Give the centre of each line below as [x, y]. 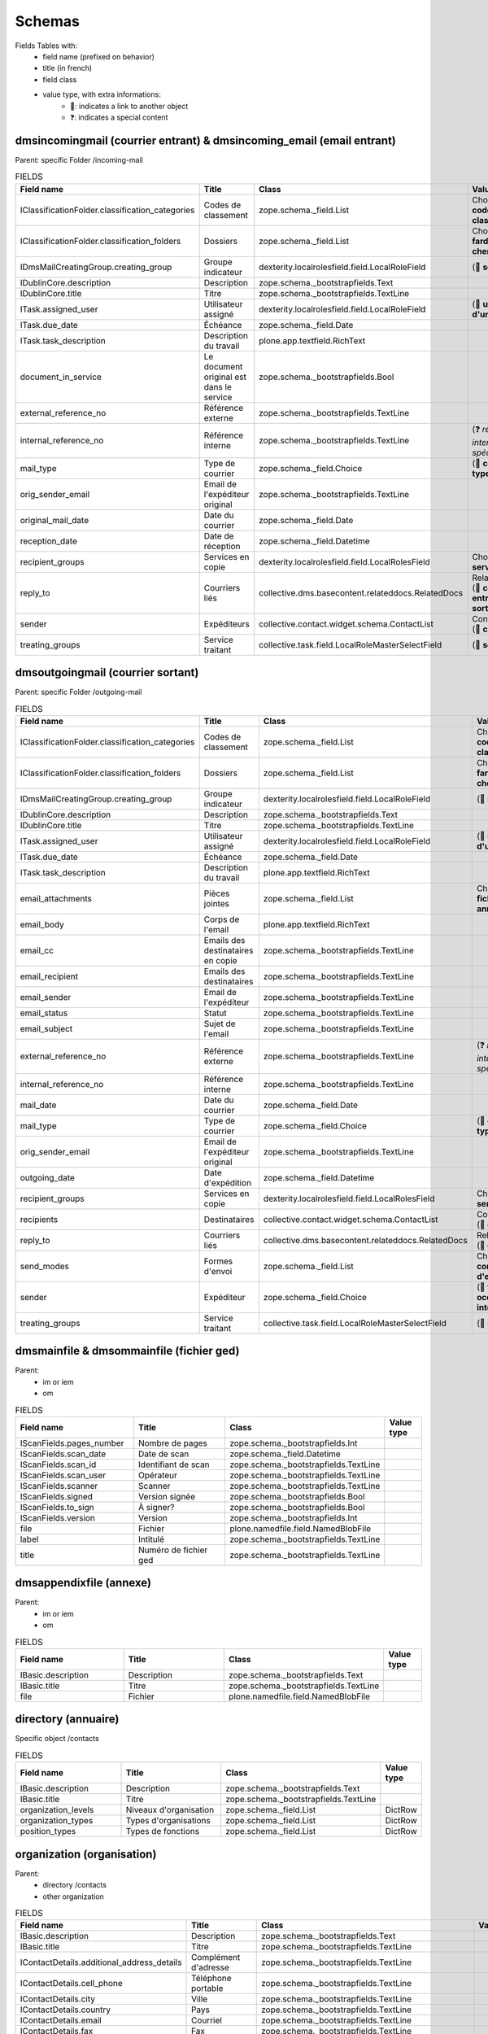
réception [222, 546]
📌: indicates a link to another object [129, 106]
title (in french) [68, 68]
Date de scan [164, 1454]
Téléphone [211, 1979]
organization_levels [57, 1810]
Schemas [48, 21]
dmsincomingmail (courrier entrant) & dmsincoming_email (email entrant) [205, 140]
